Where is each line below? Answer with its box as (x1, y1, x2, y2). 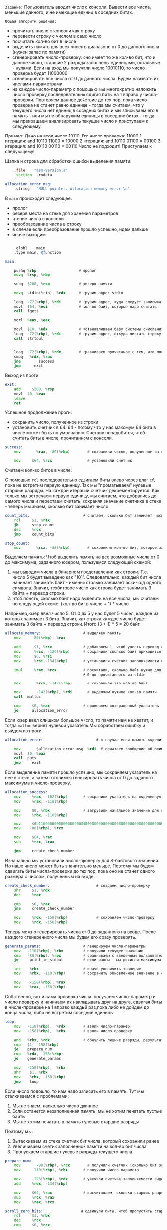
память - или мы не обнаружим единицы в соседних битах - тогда (12, 113, 155, 119)
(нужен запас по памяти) (12, 49, 66, 55)
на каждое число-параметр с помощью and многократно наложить (12, 86, 157, 92)
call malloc (14, 694, 41, 699)
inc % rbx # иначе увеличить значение (14, 966, 141, 971)
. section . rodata (14, 172, 52, 177)
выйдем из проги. (5, 727, 43, 734)
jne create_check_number (14, 906, 75, 911)
